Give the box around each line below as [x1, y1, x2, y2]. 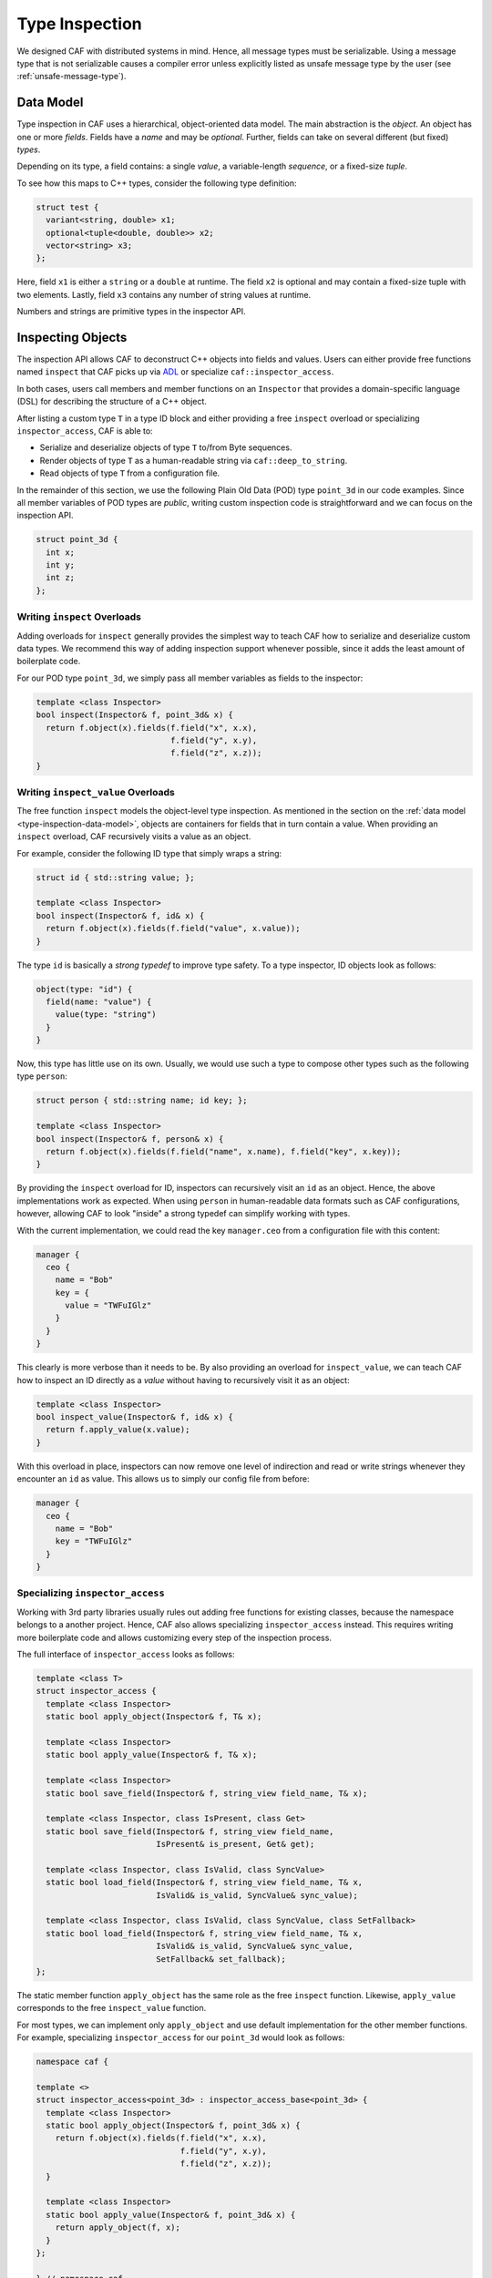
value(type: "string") [55, 1010, 157, 1020]
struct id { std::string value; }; [36, 872, 195, 883]
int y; [46, 560, 76, 570]
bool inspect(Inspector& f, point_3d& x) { [36, 710, 234, 720]
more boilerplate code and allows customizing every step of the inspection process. [16, 1632, 333, 1643]
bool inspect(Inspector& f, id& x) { [36, 910, 205, 920]
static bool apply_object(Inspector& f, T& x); [46, 1711, 262, 1722]
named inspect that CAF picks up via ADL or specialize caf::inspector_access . [16, 366, 334, 377]
